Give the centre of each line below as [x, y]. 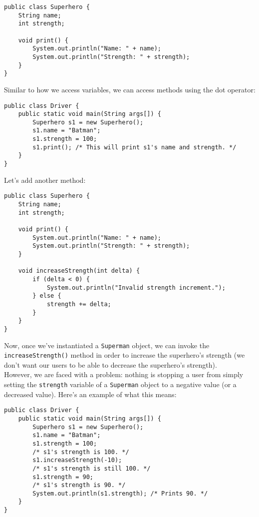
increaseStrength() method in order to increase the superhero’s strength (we [125, 355]
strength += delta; [79, 304]
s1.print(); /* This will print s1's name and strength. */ [134, 147]
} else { [47, 296]
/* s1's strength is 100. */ [81, 452]
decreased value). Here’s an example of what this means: [90, 394]
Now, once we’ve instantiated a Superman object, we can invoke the [107, 345]
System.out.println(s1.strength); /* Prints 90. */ [120, 493]
